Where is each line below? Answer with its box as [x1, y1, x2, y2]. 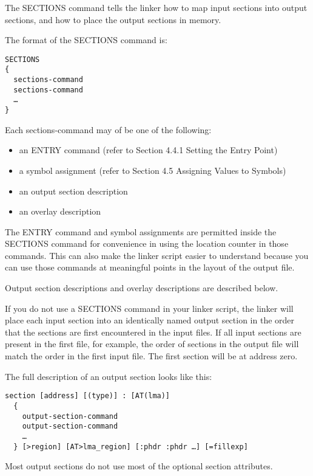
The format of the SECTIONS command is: [5, 33, 167, 46]
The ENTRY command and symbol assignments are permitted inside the [5, 225, 277, 238]
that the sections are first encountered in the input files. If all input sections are [5, 325, 301, 338]
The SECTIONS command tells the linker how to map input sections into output [5, 1, 308, 13]
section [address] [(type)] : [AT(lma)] [5, 391, 170, 401]
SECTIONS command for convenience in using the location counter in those [5, 237, 289, 250]
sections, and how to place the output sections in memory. [5, 13, 221, 26]
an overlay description [19, 205, 101, 218]
